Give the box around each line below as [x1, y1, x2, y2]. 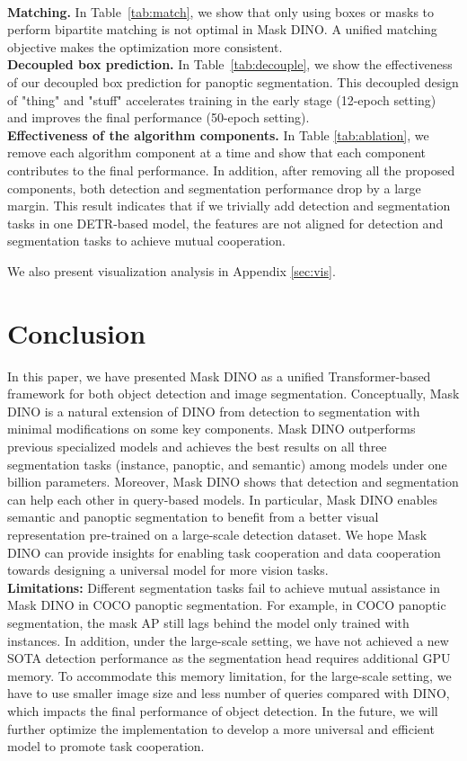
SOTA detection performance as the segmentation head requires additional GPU [7, 649, 451, 667]
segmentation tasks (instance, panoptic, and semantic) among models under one [7, 454, 447, 473]
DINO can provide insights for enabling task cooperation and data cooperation [7, 542, 441, 561]
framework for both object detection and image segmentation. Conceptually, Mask [7, 384, 460, 403]
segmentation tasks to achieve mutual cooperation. [7, 231, 286, 250]
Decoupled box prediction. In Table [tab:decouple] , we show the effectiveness [7, 55, 453, 74]
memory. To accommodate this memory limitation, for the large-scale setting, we [7, 666, 452, 685]
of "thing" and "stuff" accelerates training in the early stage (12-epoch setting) [7, 90, 436, 109]
